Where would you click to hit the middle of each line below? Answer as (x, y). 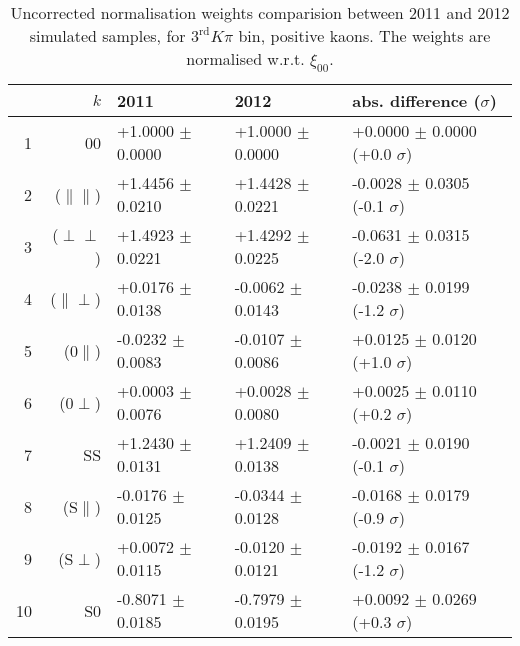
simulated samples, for (107, 35)
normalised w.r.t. (245, 58)
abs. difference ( (416, 101)
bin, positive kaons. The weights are (364, 35)
